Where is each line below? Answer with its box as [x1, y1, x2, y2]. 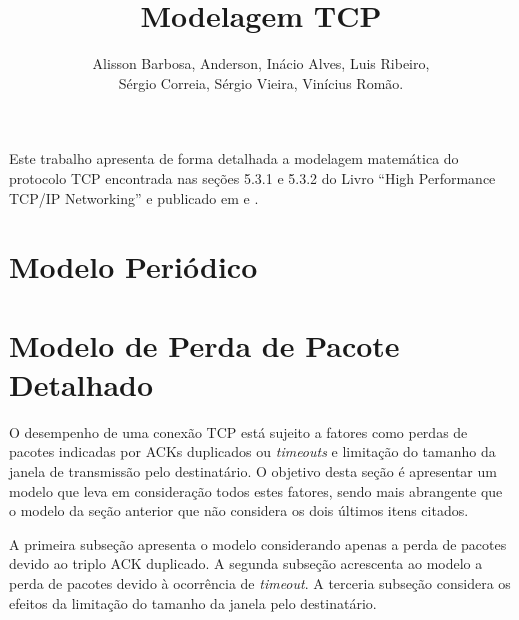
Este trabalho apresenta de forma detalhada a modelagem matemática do [9, 148, 459, 169]
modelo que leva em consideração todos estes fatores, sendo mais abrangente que [9, 480, 503, 501]
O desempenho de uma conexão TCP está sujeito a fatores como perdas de [9, 421, 468, 442]
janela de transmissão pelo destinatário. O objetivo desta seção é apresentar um [9, 460, 497, 481]
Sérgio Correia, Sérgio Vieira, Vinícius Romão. [118, 72, 404, 93]
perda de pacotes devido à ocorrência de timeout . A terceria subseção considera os [9, 572, 511, 593]
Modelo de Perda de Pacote [9, 324, 400, 365]
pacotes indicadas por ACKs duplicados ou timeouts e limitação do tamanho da [9, 441, 496, 462]
